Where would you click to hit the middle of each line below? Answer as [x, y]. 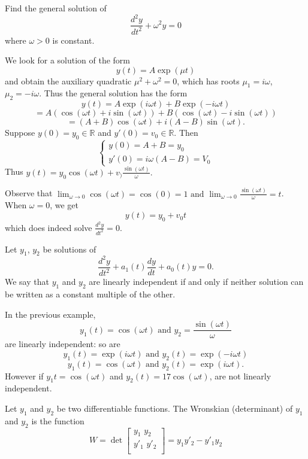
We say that [27, 282]
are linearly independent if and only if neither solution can [196, 282]
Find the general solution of [56, 8]
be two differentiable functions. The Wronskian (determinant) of [175, 408]
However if [24, 376]
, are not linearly [240, 376]
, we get [64, 205]
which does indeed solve [49, 227]
